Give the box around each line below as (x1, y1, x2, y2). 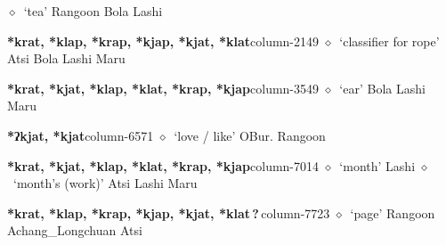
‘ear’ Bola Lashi (339, 78, 426, 97)
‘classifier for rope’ (339, 31, 440, 50)
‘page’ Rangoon (350, 203, 435, 222)
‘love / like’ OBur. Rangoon (174, 126, 326, 144)
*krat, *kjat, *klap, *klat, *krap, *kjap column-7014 (7, 156, 320, 175)
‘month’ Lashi (339, 156, 416, 175)
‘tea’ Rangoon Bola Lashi (23, 2, 163, 20)
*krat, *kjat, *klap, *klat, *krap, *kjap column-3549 (7, 78, 320, 97)
